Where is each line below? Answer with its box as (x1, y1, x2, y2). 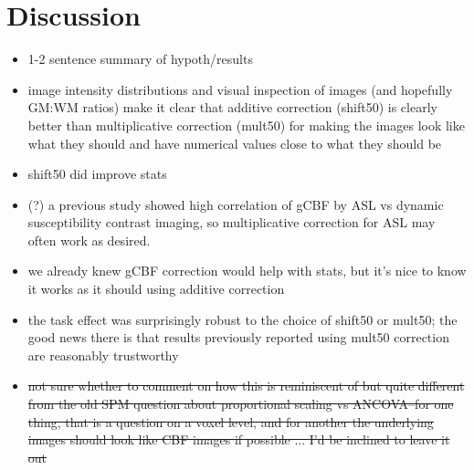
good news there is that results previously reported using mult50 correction (27, 328, 449, 347)
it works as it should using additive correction (27, 279, 285, 298)
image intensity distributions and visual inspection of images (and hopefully (27, 79, 453, 99)
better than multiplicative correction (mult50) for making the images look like (27, 115, 465, 134)
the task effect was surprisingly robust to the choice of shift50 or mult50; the (27, 309, 458, 329)
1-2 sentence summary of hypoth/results (27, 49, 253, 68)
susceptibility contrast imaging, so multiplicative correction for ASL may (27, 213, 436, 232)
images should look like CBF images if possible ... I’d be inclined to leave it (27, 430, 450, 449)
